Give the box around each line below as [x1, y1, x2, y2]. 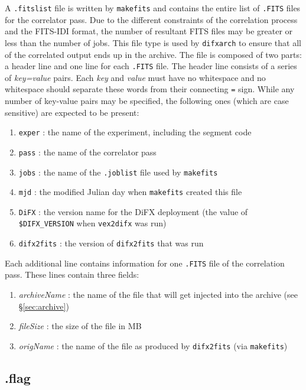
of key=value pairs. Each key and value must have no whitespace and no [5, 71, 266, 83]
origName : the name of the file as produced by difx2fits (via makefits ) [18, 339, 288, 352]
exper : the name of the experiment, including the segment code [18, 126, 252, 138]
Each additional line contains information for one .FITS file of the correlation [5, 256, 285, 269]
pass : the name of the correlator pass [18, 145, 157, 158]
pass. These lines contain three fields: [5, 268, 139, 281]
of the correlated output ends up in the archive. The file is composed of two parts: [5, 48, 302, 60]
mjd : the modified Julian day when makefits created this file [18, 186, 242, 198]
